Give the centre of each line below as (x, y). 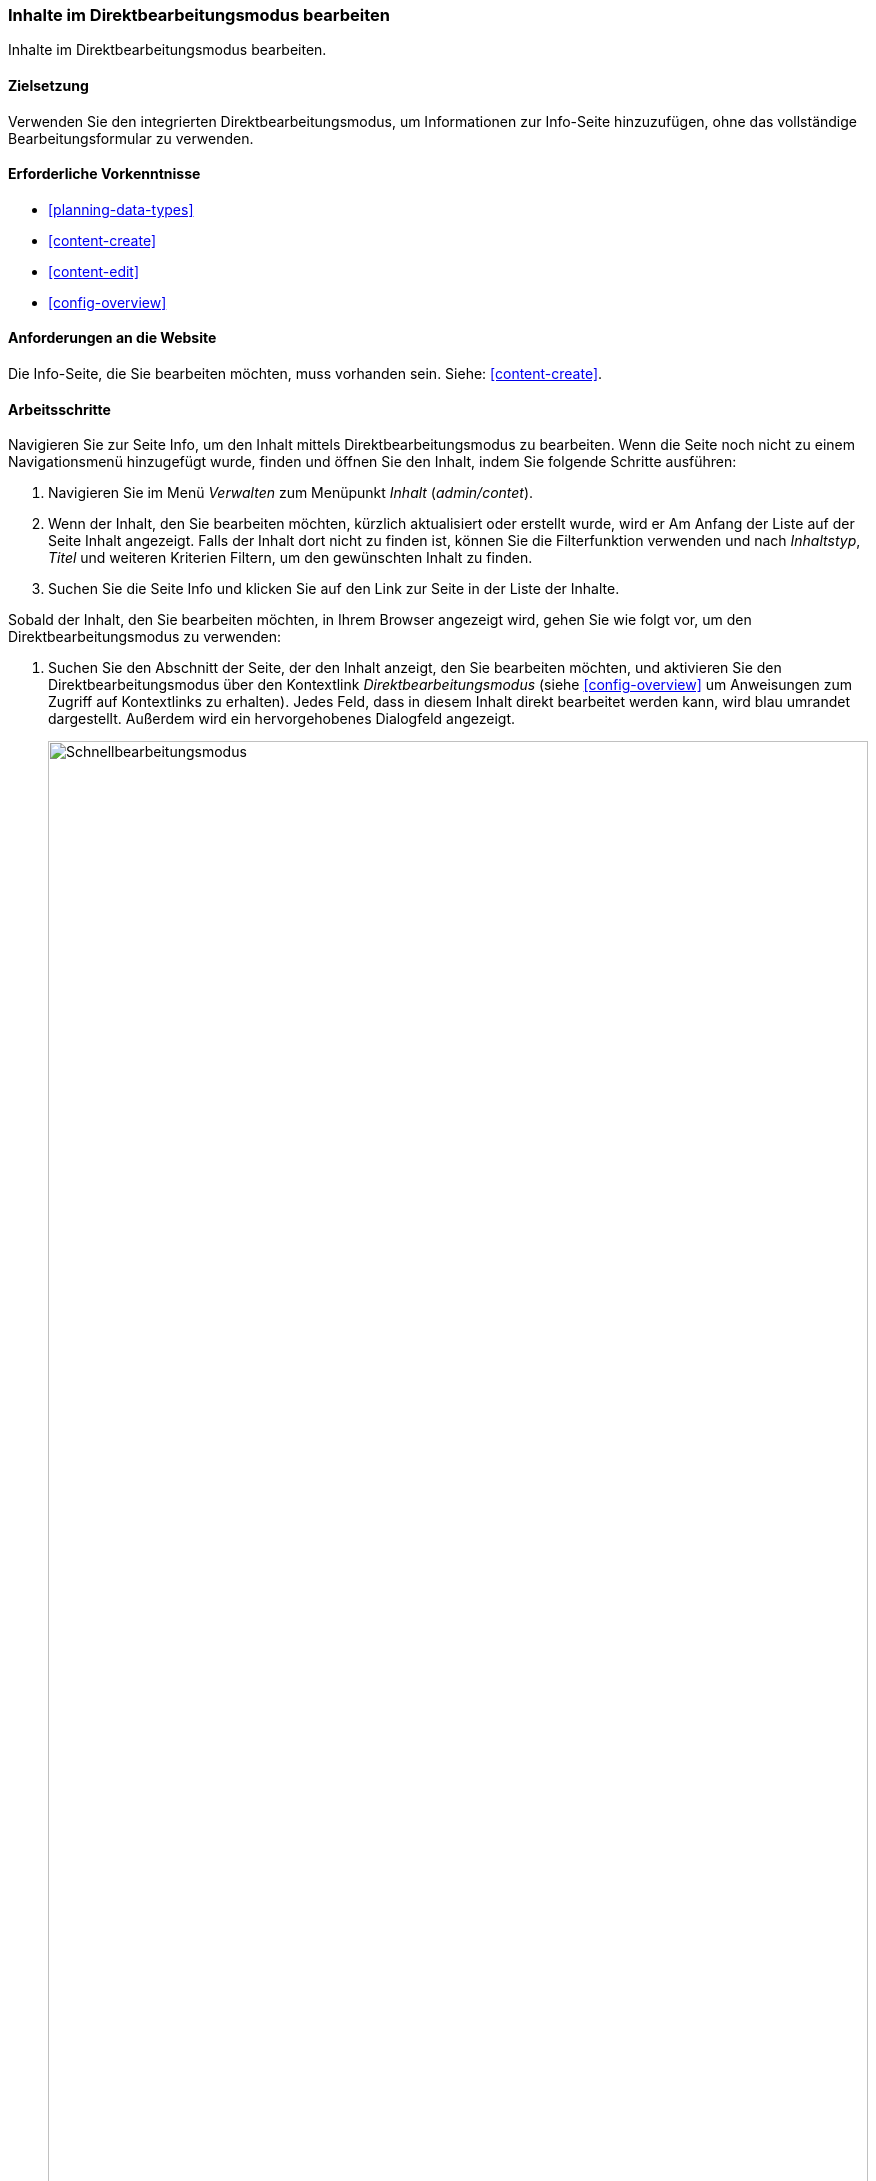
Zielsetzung (48, 85)
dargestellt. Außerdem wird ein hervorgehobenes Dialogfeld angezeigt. (281, 719)
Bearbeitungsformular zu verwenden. (131, 138)
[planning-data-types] (121, 209)
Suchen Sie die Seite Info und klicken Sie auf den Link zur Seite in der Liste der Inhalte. (334, 589)
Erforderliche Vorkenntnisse (104, 174)
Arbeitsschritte (59, 409)
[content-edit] (94, 271)
